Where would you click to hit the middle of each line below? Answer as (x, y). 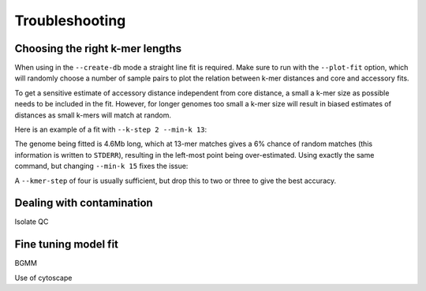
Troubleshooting (70, 21)
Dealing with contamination (84, 203)
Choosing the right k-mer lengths (98, 48)
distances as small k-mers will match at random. (93, 115)
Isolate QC (32, 222)
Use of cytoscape (43, 278)
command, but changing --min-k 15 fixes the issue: (101, 166)
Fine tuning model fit (66, 244)
